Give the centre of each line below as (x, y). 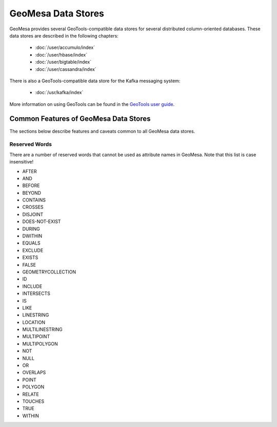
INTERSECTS (36, 293)
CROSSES (33, 207)
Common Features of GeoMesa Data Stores (80, 119)
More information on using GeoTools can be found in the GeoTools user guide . (92, 104)
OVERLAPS (34, 373)
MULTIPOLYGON (40, 344)
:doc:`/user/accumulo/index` (65, 48)
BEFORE (31, 185)
